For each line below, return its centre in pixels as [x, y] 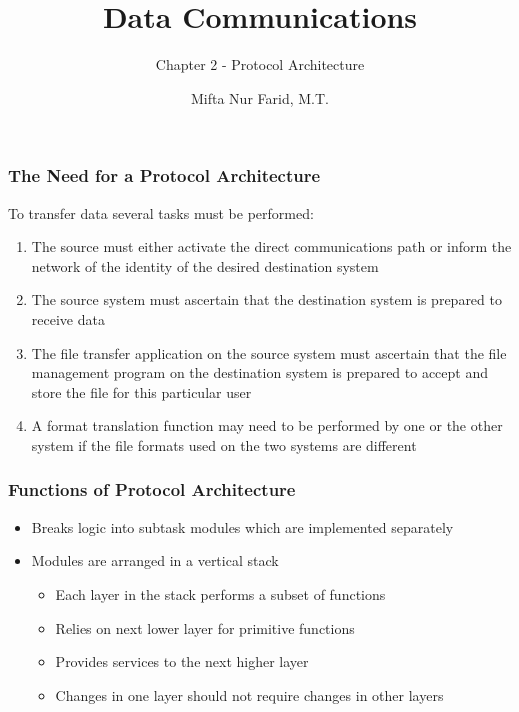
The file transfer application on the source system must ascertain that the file [269, 352]
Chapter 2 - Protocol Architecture [260, 64]
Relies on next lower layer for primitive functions [205, 627]
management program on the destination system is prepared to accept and [260, 372]
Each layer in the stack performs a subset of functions [220, 593]
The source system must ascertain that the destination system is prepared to [266, 299]
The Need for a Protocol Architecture [164, 175]
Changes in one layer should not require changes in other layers [249, 694]
